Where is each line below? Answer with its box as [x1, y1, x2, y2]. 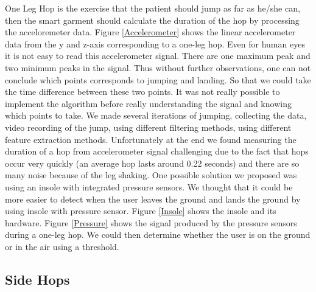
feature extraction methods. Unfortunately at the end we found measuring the [5, 133, 297, 145]
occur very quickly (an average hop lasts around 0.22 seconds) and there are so [5, 156, 300, 169]
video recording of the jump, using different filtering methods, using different [5, 120, 292, 133]
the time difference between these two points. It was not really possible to [5, 85, 280, 98]
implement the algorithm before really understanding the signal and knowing [5, 97, 292, 109]
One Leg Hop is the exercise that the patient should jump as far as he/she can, [5, 2, 300, 14]
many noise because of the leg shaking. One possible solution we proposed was [5, 169, 297, 181]
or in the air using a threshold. [5, 240, 119, 252]
